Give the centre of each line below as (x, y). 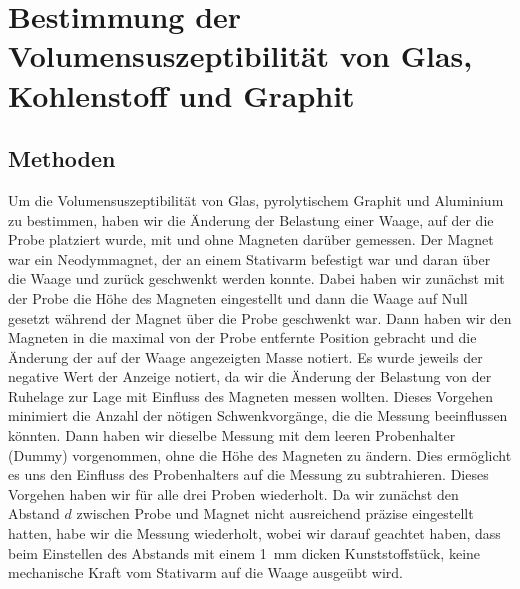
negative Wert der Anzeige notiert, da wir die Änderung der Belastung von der (250, 376)
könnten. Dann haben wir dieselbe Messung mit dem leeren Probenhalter (232, 435)
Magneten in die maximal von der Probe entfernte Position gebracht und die (242, 337)
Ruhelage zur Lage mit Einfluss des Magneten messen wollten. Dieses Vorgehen (251, 395)
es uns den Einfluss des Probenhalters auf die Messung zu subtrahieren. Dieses (248, 474)
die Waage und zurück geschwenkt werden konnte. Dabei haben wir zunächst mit (256, 278)
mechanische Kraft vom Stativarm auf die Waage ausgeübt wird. (205, 572)
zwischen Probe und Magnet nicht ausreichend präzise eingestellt (275, 513)
